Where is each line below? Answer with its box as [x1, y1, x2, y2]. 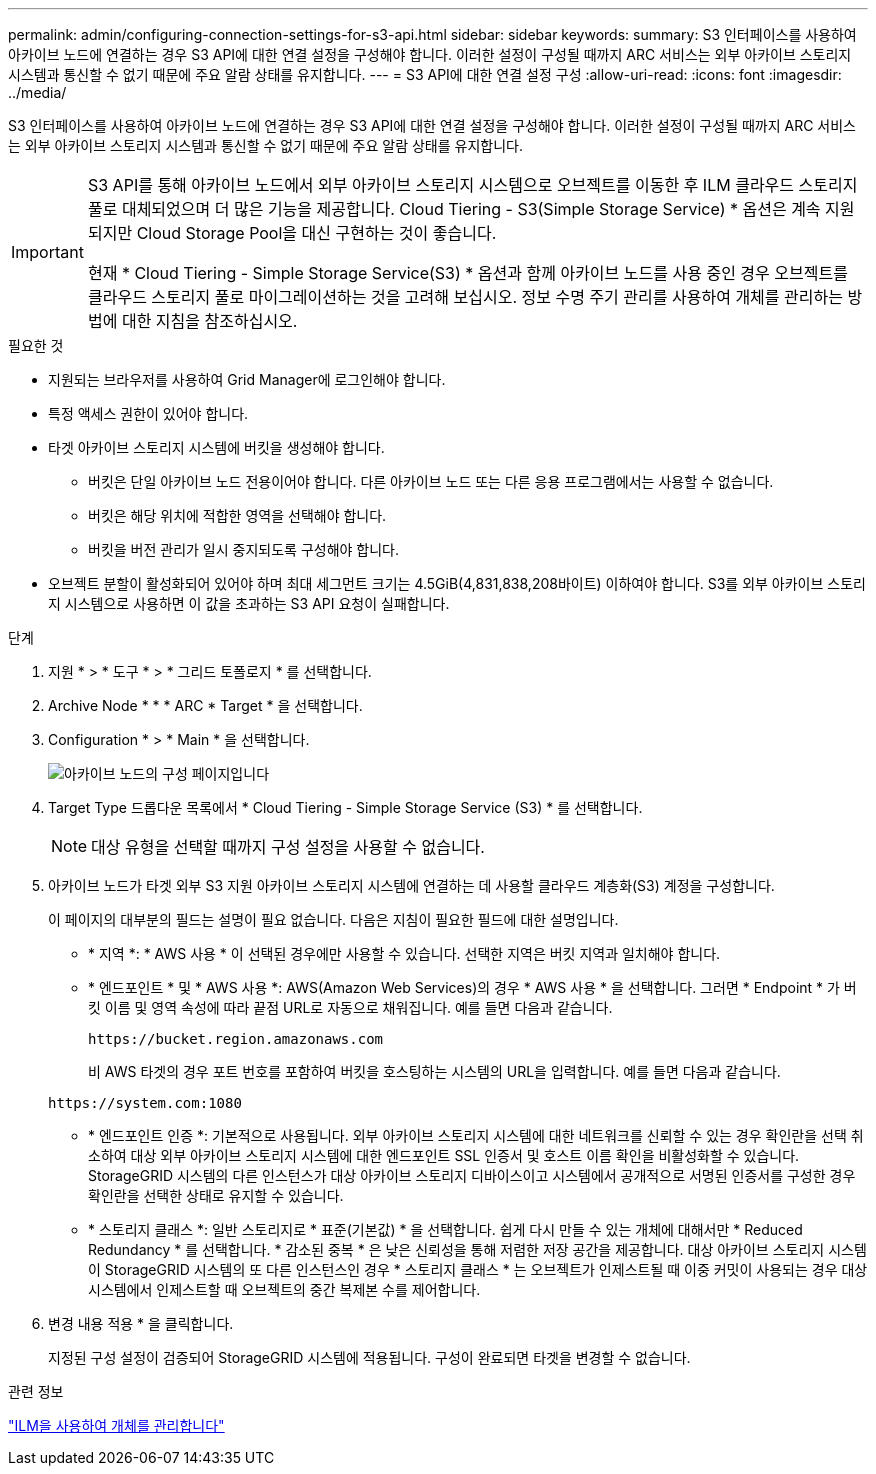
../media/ [8, 84, 67, 101]
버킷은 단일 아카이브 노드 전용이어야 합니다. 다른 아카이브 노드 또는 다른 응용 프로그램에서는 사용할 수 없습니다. [88, 473, 774, 490]
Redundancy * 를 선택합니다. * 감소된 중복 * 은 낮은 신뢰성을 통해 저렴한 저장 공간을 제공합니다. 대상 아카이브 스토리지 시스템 [88, 1241, 867, 1258]
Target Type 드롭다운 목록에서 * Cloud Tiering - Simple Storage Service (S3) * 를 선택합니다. [48, 799, 643, 816]
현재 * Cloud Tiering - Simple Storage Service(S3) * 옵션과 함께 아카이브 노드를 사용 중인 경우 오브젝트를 [87, 263, 848, 283]
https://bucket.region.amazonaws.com [88, 1031, 384, 1047]
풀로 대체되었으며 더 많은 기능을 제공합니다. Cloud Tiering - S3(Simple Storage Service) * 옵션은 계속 [87, 199, 821, 219]
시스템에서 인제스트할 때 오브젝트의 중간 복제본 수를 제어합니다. [88, 1281, 481, 1298]
